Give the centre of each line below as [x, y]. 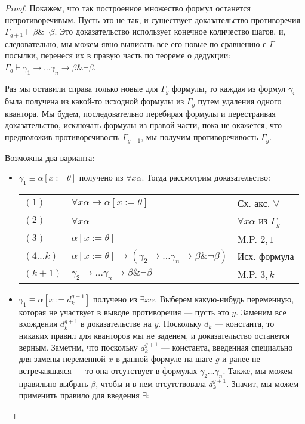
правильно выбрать [53, 383]
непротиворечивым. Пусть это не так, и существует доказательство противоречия [152, 19]
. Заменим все [261, 312]
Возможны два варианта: [50, 157]
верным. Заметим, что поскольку [78, 347]
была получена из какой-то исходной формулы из [95, 101]
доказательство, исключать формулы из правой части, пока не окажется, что [144, 125]
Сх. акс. [254, 203]
